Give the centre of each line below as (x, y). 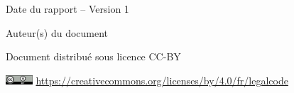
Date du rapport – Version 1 (67, 9)
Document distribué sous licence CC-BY (93, 56)
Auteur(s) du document (57, 32)
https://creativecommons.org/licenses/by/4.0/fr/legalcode (162, 80)
